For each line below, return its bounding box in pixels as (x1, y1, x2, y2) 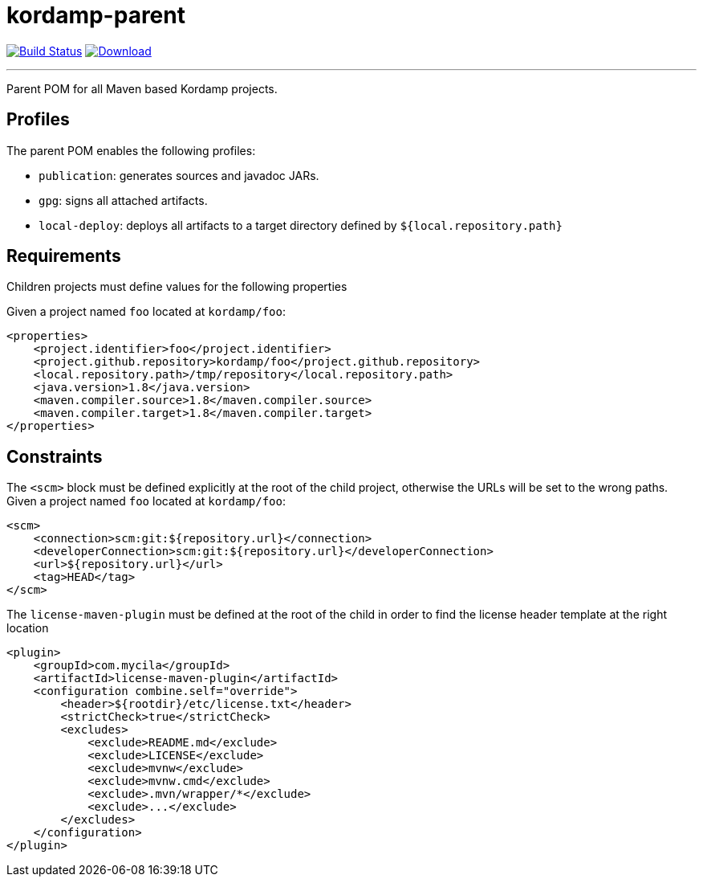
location (6, 621, 49, 636)
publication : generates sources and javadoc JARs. (39, 168, 319, 182)
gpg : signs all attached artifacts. (39, 193, 208, 207)
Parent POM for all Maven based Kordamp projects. (6, 81, 278, 96)
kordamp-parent (6, 2, 185, 29)
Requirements (6, 246, 121, 267)
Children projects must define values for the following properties (6, 280, 347, 294)
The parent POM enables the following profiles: (6, 143, 256, 157)
